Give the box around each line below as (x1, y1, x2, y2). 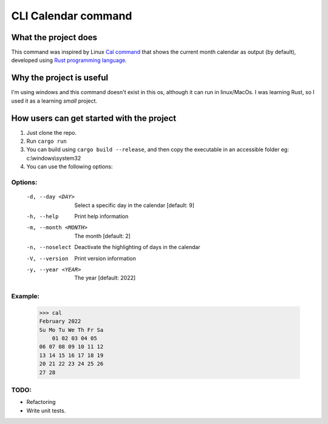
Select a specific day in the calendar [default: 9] (74, 201, 194, 209)
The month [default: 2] (74, 232, 131, 239)
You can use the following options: (26, 163, 113, 170)
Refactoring (26, 398, 56, 406)
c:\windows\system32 (26, 154, 81, 162)
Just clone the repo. (26, 129, 77, 136)
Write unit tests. (26, 407, 66, 414)
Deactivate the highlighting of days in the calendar (74, 244, 200, 251)
